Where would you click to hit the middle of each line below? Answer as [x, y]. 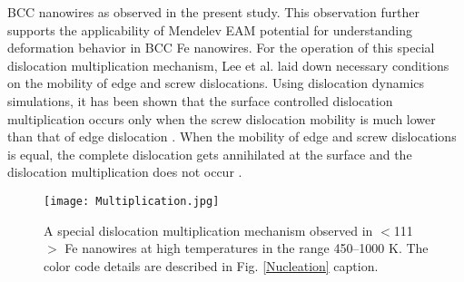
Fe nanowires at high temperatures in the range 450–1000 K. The [247, 248]
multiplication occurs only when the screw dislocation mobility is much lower [222, 118]
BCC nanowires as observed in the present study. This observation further [214, 12]
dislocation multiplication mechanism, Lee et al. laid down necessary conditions [228, 65]
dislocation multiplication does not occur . [125, 172]
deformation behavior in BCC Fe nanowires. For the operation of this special [221, 48]
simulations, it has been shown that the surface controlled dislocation [200, 100]
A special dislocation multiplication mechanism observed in [208, 230]
